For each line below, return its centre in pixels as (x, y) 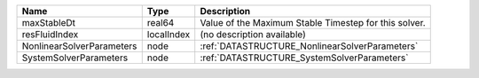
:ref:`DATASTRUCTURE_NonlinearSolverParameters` (309, 46)
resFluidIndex (50, 34)
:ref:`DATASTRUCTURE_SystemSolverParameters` (304, 58)
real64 (161, 23)
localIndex (169, 34)
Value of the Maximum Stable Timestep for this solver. (313, 23)
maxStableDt (48, 23)
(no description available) (253, 34)
